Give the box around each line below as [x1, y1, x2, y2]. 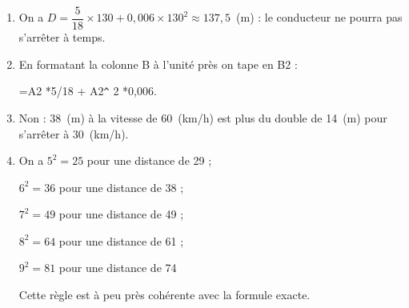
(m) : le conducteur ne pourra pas [236, 9, 403, 26]
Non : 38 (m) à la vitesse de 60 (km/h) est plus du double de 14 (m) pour [18, 109, 387, 126]
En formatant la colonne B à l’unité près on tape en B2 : [18, 55, 298, 72]
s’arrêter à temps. [18, 29, 106, 46]
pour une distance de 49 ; [58, 206, 184, 222]
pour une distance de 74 [58, 259, 177, 276]
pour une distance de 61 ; [58, 232, 184, 249]
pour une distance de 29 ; [86, 152, 212, 169]
